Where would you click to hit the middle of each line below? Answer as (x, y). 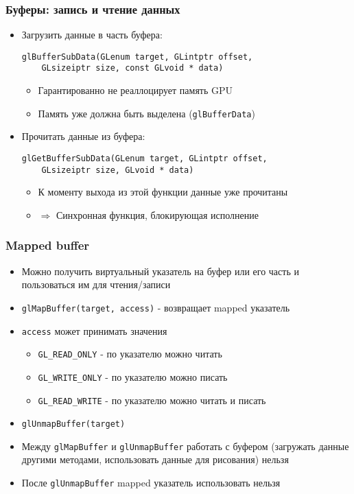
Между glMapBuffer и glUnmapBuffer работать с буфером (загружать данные (185, 446)
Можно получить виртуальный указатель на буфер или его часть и (160, 271)
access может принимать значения (94, 330)
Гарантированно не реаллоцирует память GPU (135, 90)
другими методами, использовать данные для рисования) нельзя (155, 459)
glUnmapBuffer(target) (73, 424)
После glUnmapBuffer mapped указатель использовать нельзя (151, 483)
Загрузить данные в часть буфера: (92, 35)
